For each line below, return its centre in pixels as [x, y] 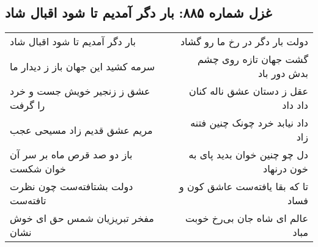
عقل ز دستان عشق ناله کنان [248, 91]
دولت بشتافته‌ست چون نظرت [72, 186]
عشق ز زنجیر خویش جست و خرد [80, 91]
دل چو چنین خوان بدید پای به [248, 155]
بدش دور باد [283, 73]
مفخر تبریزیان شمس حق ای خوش [82, 218]
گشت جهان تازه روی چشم [253, 59]
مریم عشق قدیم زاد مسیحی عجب [81, 130]
